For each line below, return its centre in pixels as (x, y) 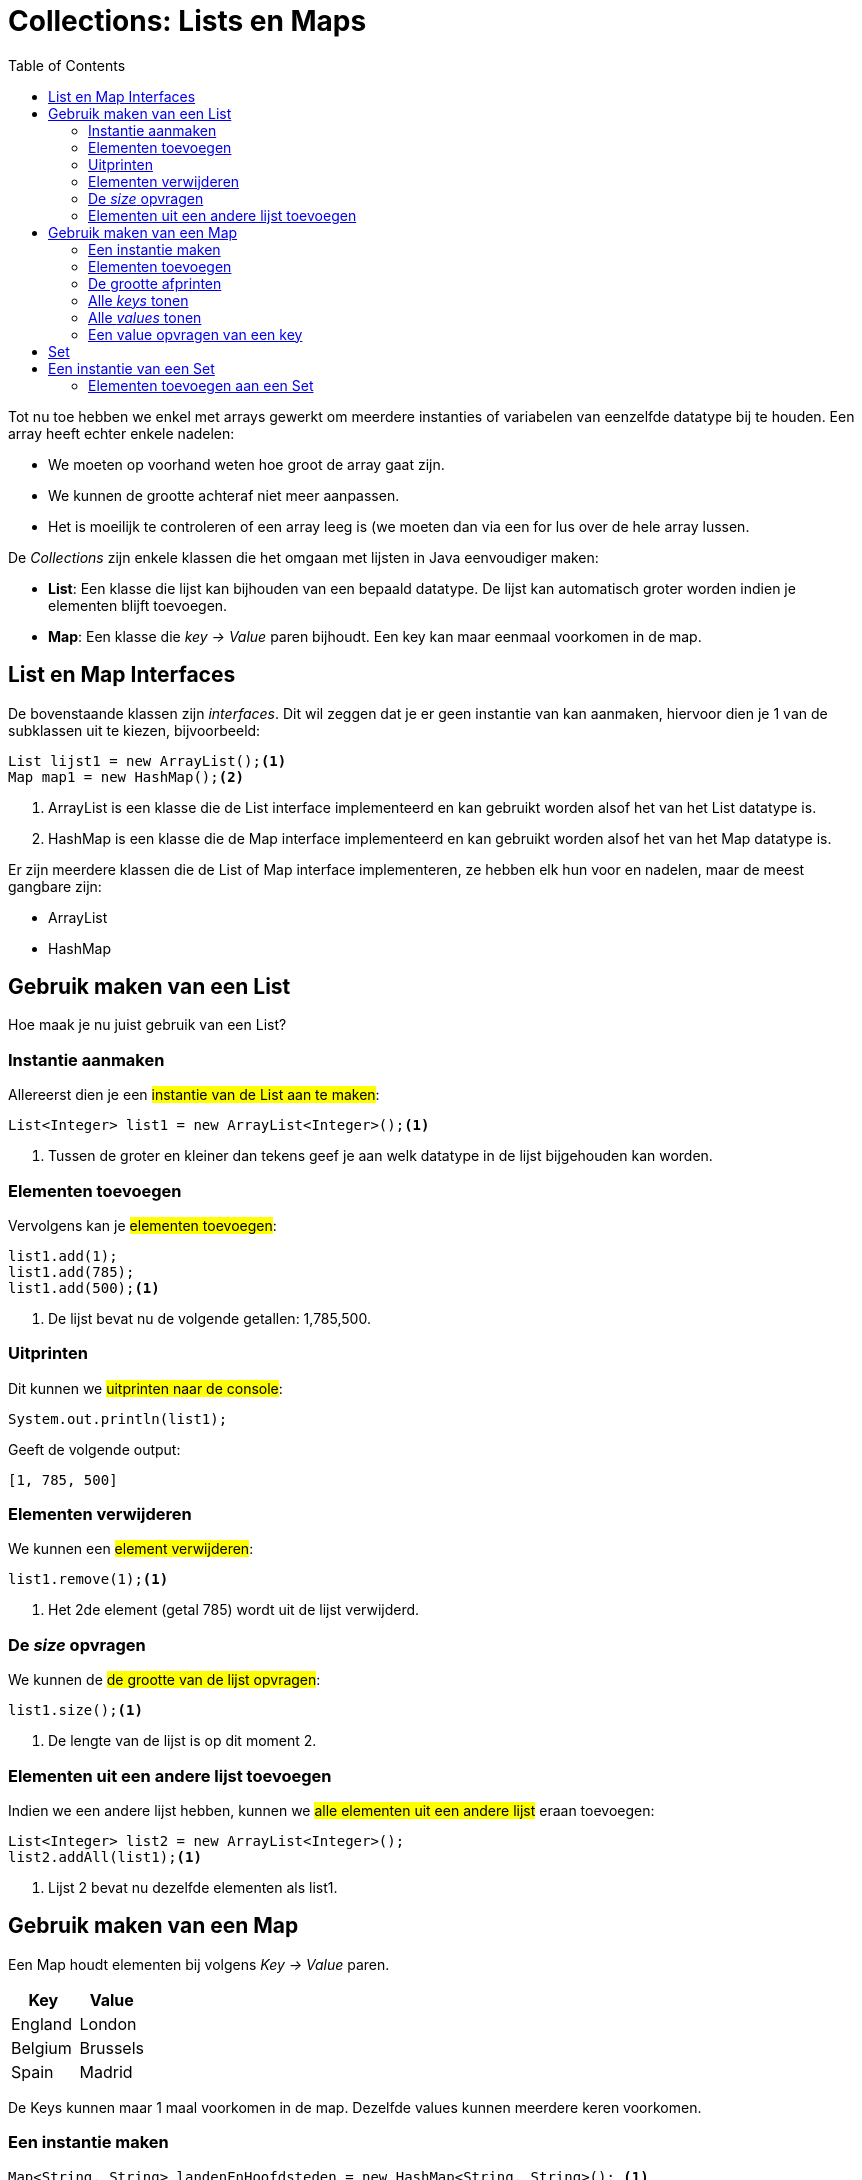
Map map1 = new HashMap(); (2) (126, 776)
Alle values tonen (145, 317)
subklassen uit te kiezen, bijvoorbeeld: (134, 730)
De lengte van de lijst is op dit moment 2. (182, 1741)
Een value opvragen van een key (195, 334)
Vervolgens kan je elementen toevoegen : (142, 1225)
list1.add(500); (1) (84, 1287)
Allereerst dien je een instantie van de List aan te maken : (194, 1095)
